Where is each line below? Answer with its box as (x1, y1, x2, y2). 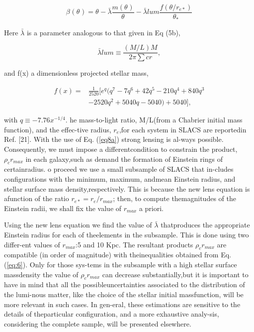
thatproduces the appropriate (161, 220, 250, 230)
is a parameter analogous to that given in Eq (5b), (26, 27, 180, 37)
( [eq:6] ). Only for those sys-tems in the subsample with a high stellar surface (4, 259, 237, 270)
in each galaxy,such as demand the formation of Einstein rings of (25, 153, 223, 164)
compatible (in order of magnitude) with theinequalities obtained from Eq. (4, 249, 232, 260)
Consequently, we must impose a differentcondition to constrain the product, (4, 144, 238, 154)
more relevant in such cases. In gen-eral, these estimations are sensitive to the (4, 299, 241, 309)
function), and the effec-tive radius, (4, 124, 111, 134)
